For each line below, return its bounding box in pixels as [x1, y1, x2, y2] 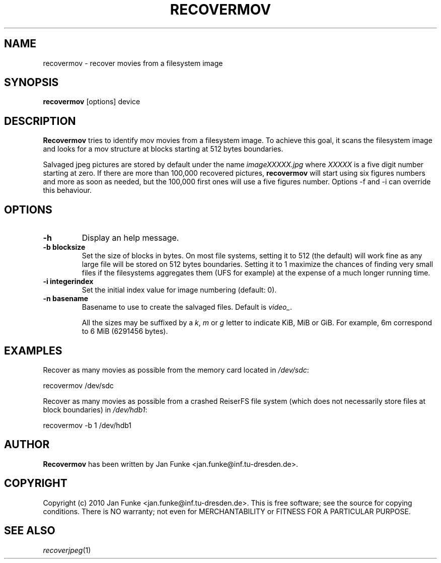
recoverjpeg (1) [43, 545, 91, 554]
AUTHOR [4, 438, 50, 451]
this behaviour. [43, 186, 92, 195]
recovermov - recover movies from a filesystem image [43, 58, 223, 67]
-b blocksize [43, 243, 86, 252]
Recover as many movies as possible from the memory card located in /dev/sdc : [43, 365, 309, 374]
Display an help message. [82, 233, 179, 243]
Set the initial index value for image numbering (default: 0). [82, 286, 277, 295]
